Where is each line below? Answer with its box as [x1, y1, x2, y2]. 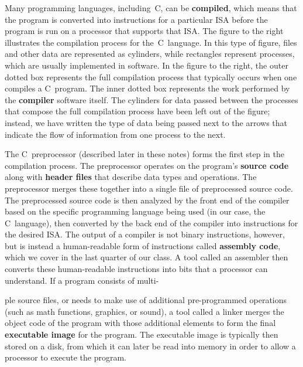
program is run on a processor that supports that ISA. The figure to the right [5, 25, 284, 37]
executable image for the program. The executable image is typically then [5, 328, 278, 341]
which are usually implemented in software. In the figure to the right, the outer [5, 59, 288, 71]
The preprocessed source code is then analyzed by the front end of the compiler [5, 193, 290, 206]
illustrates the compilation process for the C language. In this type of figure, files [5, 36, 297, 48]
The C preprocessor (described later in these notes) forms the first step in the [5, 148, 285, 160]
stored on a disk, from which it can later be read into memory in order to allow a [5, 339, 296, 352]
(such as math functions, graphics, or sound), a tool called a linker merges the [5, 305, 284, 317]
